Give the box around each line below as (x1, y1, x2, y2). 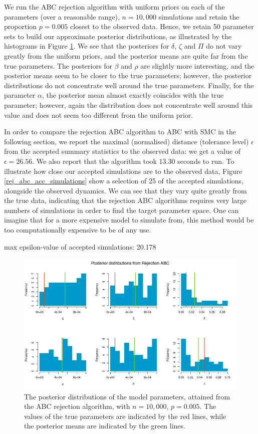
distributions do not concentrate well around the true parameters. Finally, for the (4, 80, 254, 90)
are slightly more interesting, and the (140, 60, 254, 71)
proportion (4, 21, 37, 32)
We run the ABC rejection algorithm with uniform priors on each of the (4, 2, 225, 12)
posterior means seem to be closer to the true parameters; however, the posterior (4, 70, 252, 81)
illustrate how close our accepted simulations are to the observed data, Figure (4, 165, 242, 176)
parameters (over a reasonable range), (4, 11, 120, 22)
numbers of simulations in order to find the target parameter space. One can (4, 204, 239, 215)
